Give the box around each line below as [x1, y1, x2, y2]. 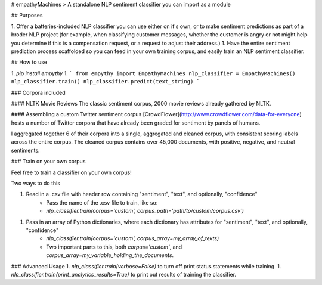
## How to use [11, 58, 48, 66]
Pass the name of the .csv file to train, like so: [46, 199, 158, 206]
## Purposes [11, 12, 43, 19]
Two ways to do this [11, 179, 61, 187]
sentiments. [11, 147, 40, 154]
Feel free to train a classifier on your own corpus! [11, 169, 132, 176]
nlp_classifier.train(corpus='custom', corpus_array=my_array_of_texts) [46, 235, 219, 242]
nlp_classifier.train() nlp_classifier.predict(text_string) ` [11, 78, 200, 85]
